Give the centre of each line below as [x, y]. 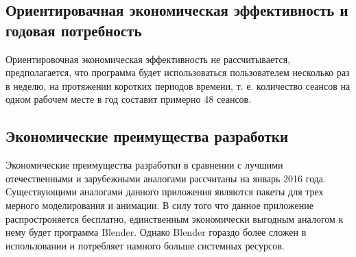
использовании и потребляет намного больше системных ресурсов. [145, 245]
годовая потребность [74, 30]
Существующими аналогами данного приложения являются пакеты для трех [165, 192]
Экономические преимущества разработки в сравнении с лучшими [144, 165]
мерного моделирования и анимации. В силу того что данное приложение [159, 205]
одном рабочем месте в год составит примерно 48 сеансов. [129, 99]
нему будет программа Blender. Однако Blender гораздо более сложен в [156, 232]
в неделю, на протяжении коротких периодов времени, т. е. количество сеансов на [178, 85]
